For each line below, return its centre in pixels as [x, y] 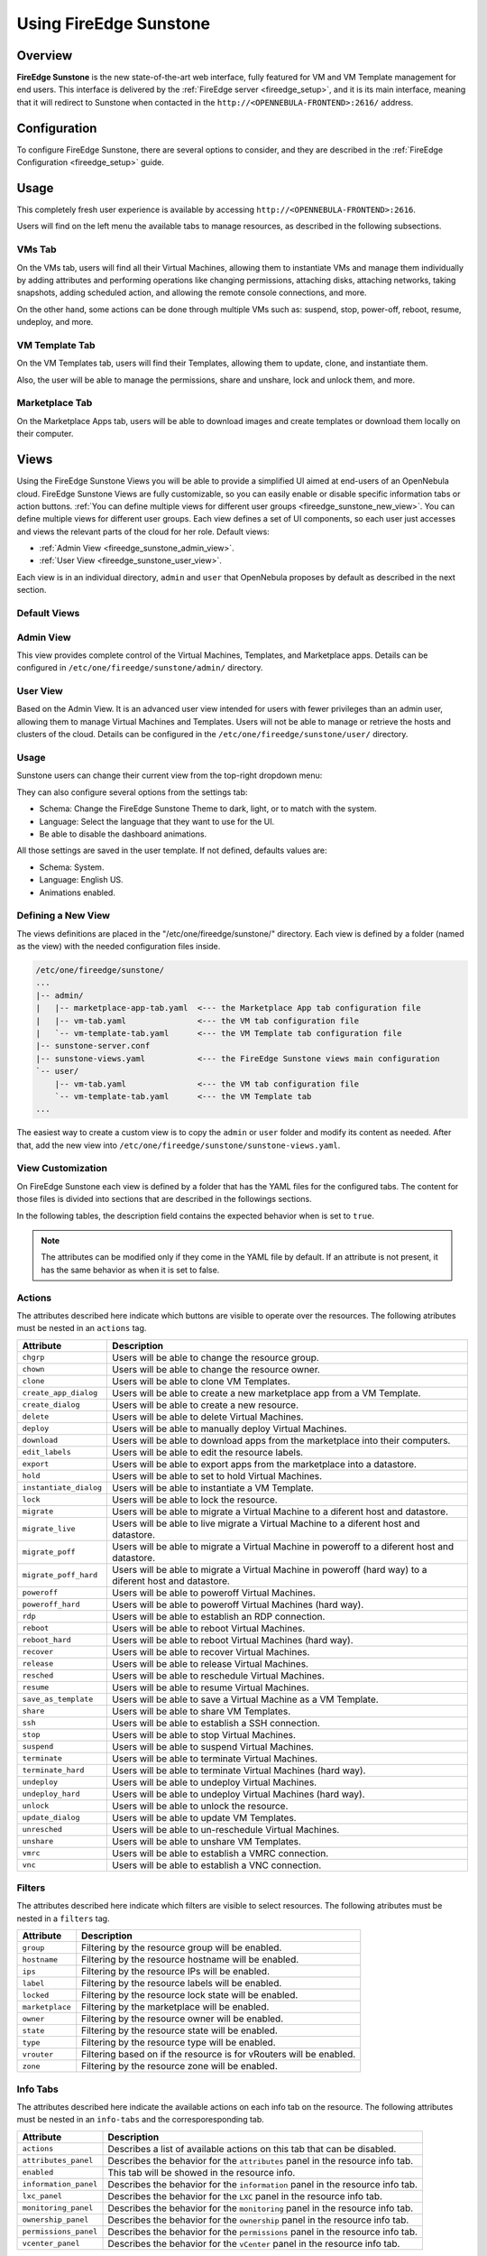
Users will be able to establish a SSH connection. [216, 1723]
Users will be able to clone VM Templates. [201, 1381]
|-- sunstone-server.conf [93, 1046]
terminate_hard [53, 1770]
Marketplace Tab [55, 403]
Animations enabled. [78, 892]
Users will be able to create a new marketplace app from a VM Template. [266, 1392]
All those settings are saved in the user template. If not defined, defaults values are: [172, 851]
